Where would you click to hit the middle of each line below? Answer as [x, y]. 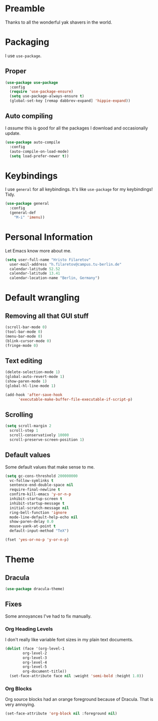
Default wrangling [42, 298]
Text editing [24, 360]
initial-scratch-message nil [39, 508]
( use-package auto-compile [33, 142]
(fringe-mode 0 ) [22, 345]
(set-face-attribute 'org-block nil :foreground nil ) [61, 714]
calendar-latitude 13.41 [35, 274]
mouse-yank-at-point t [33, 526]
